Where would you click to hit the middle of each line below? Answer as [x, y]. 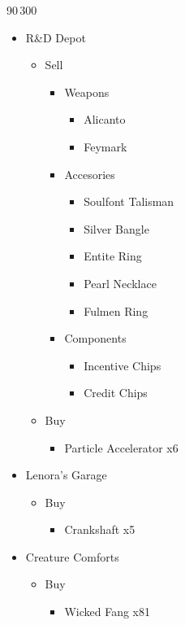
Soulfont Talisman [129, 201]
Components [95, 338]
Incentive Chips [123, 365]
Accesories [90, 174]
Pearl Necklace [120, 283]
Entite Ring [113, 256]
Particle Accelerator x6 [121, 447]
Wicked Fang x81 [107, 612]
